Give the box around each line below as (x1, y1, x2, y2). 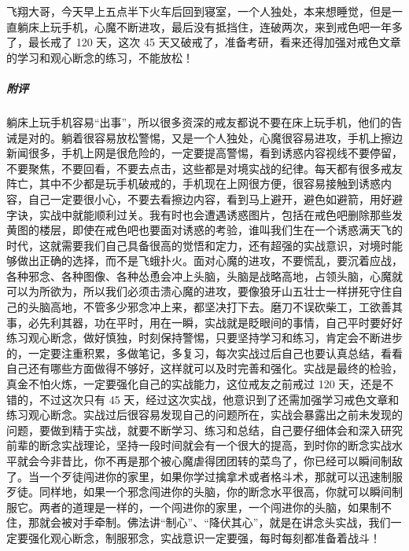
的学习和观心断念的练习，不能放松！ (6, 49, 193, 65)
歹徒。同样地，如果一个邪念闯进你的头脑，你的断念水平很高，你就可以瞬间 (6, 483, 392, 500)
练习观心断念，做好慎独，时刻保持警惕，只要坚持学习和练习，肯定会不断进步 (6, 329, 403, 346)
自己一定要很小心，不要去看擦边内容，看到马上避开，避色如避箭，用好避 (28, 190, 403, 207)
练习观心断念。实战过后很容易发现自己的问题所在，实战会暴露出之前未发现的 (6, 406, 403, 423)
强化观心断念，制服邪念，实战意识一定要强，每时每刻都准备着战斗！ (28, 529, 381, 545)
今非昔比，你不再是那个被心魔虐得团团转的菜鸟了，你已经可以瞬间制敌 (39, 453, 403, 468)
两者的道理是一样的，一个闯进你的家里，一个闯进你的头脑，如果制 (39, 498, 381, 515)
